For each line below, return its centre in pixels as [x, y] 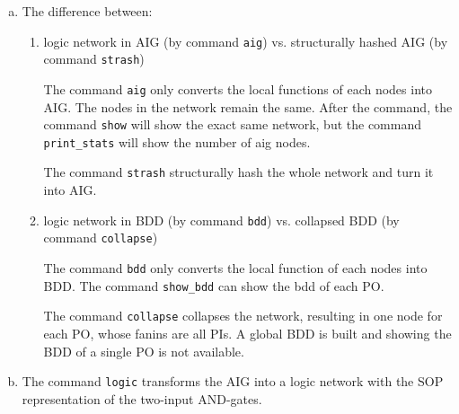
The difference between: [87, 11]
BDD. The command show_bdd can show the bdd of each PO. [214, 285]
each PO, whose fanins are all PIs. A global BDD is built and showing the [247, 333]
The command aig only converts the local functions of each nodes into [238, 88]
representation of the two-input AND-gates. [142, 398]
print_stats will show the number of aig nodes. [177, 141]
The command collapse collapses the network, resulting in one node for [243, 316]
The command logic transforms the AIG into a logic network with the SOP [233, 381]
